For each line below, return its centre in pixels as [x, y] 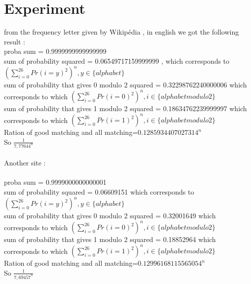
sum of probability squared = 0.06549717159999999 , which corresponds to [117, 61]
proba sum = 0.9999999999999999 [55, 51]
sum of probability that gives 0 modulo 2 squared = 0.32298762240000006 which [125, 84]
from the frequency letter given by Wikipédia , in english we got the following [122, 32]
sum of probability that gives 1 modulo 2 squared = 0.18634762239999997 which [125, 108]
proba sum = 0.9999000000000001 [55, 182]
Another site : [25, 163]
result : [15, 41]
